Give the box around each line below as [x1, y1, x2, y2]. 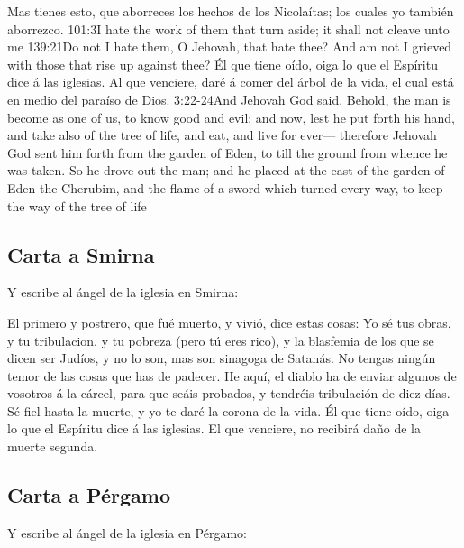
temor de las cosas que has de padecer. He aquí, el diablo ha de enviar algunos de [7, 366, 457, 385]
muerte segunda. [7, 437, 98, 456]
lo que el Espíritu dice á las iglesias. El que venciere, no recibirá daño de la [7, 419, 421, 438]
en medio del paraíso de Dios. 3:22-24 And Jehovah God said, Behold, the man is [7, 89, 451, 108]
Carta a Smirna [7, 240, 155, 268]
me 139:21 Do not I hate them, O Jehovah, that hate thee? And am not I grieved [7, 37, 452, 56]
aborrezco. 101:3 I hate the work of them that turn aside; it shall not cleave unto [7, 19, 450, 38]
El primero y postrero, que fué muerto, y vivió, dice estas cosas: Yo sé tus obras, [7, 312, 451, 331]
